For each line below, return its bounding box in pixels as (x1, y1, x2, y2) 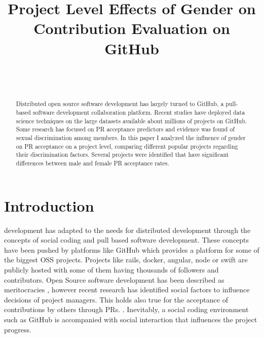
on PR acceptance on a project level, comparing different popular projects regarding (16, 142, 238, 150)
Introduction (4, 195, 94, 216)
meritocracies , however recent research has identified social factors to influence (4, 284, 250, 295)
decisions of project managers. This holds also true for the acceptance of (4, 294, 228, 305)
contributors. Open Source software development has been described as (4, 274, 224, 285)
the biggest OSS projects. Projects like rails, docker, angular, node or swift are (4, 254, 248, 265)
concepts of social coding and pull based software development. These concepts (4, 234, 249, 245)
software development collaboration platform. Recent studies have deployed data (32, 108, 245, 117)
